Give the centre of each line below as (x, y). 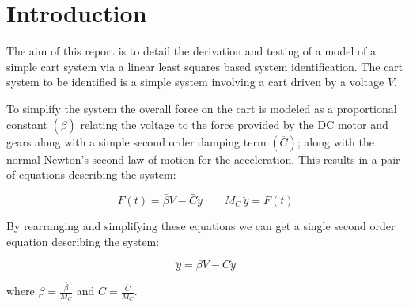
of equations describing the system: (91, 174)
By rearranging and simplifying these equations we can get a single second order (201, 225)
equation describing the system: (83, 241)
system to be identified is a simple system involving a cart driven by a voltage (195, 82)
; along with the (335, 141)
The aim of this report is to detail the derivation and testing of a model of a (191, 51)
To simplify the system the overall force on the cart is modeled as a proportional (202, 108)
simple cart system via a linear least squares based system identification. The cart (205, 66)
